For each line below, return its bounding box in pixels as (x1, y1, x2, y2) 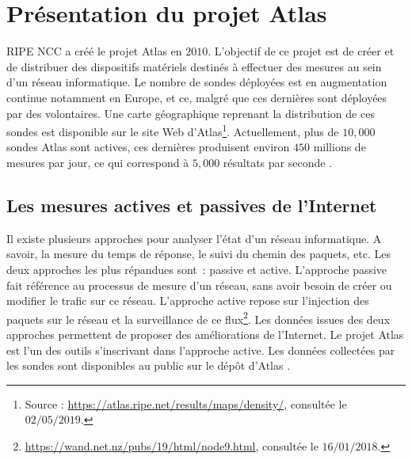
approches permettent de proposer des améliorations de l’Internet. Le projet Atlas (6, 325, 404, 342)
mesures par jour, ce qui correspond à (6, 154, 189, 170)
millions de (313, 139, 366, 155)
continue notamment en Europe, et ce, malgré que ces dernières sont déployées (6, 89, 387, 105)
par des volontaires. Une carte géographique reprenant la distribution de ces (6, 105, 375, 121)
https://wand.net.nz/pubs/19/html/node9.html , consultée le (25, 437, 319, 454)
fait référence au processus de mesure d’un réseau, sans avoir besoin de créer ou (6, 276, 392, 293)
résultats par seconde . (223, 154, 333, 170)
